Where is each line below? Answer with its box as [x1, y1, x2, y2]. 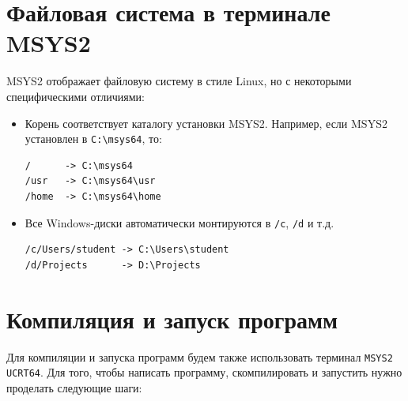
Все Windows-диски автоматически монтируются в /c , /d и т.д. [25, 214, 334, 230]
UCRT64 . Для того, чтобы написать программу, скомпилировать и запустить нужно [6, 364, 402, 380]
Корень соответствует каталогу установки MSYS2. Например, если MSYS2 [25, 114, 387, 131]
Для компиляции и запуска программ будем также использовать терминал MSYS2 [6, 348, 393, 365]
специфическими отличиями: [6, 88, 145, 104]
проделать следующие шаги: [6, 379, 142, 395]
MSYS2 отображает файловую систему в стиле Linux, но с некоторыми [6, 73, 352, 89]
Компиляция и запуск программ [6, 302, 338, 335]
